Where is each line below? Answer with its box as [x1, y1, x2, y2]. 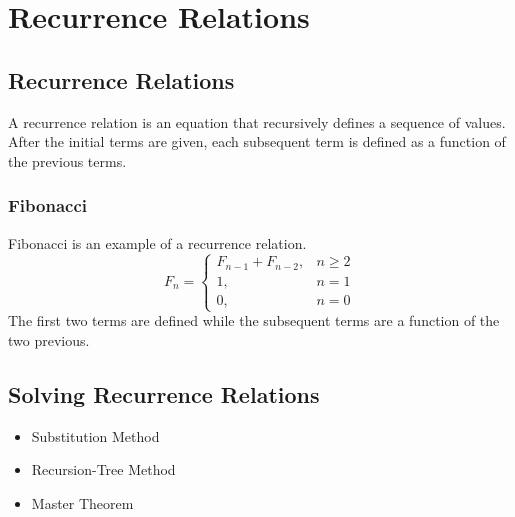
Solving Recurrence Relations [8, 378, 320, 409]
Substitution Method [31, 425, 160, 446]
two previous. [8, 329, 90, 350]
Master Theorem [31, 492, 134, 513]
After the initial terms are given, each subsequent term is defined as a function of [8, 131, 506, 152]
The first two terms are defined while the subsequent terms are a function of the [8, 310, 500, 331]
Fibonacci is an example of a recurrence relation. [8, 232, 307, 253]
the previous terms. [8, 150, 127, 171]
